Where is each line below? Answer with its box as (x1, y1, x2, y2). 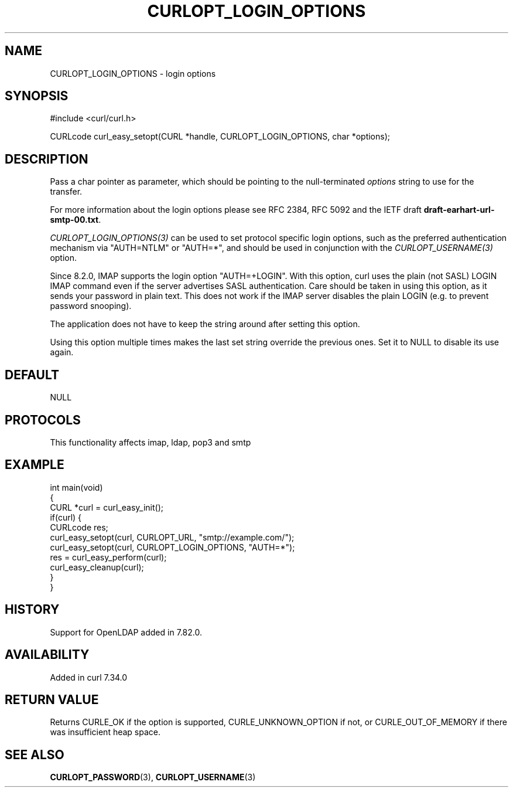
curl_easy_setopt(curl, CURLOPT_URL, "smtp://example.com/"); (50, 532, 295, 542)
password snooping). (50, 301, 132, 311)
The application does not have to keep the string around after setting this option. (50, 319, 360, 329)
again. (50, 347, 74, 358)
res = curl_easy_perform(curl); (50, 552, 167, 562)
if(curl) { (50, 512, 82, 522)
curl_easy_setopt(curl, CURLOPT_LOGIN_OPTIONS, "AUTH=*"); (50, 542, 295, 552)
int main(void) (50, 482, 103, 492)
